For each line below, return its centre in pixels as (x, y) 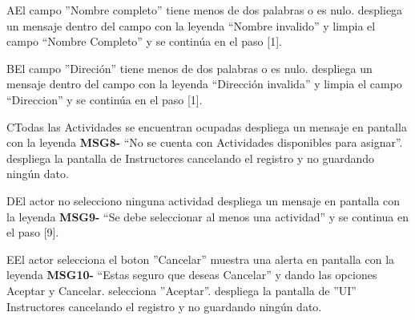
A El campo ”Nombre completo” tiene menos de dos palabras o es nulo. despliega (205, 10)
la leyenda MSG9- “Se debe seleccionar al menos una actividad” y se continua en (208, 216)
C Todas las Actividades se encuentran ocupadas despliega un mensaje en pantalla (207, 126)
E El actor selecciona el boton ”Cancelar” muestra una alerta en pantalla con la (201, 259)
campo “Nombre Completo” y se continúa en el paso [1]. (144, 41)
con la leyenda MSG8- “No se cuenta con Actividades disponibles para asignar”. (205, 142)
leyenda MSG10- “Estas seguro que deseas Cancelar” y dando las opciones (192, 275)
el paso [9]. (33, 232)
